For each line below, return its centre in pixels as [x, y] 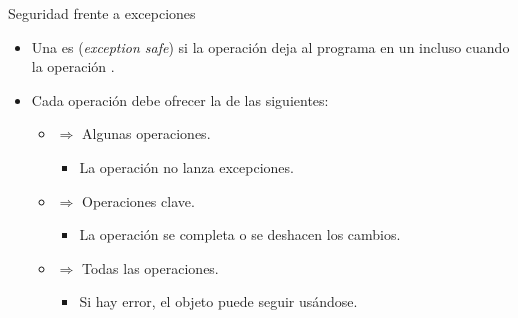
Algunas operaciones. [146, 133]
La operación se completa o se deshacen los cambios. [240, 234]
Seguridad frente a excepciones [102, 13]
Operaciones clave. [138, 200]
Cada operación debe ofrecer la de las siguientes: [180, 99]
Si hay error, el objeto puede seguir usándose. [218, 301]
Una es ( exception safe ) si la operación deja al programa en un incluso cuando [270, 46]
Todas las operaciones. [150, 267]
